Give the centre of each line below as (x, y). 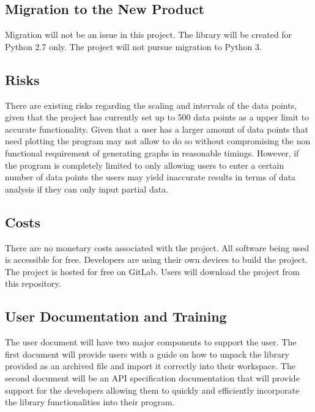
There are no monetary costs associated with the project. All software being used (157, 247)
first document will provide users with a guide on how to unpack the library (147, 354)
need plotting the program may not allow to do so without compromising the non (158, 141)
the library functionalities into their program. (90, 402)
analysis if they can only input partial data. (87, 189)
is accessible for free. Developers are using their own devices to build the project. (156, 259)
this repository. (33, 283)
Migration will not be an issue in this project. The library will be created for (149, 35)
